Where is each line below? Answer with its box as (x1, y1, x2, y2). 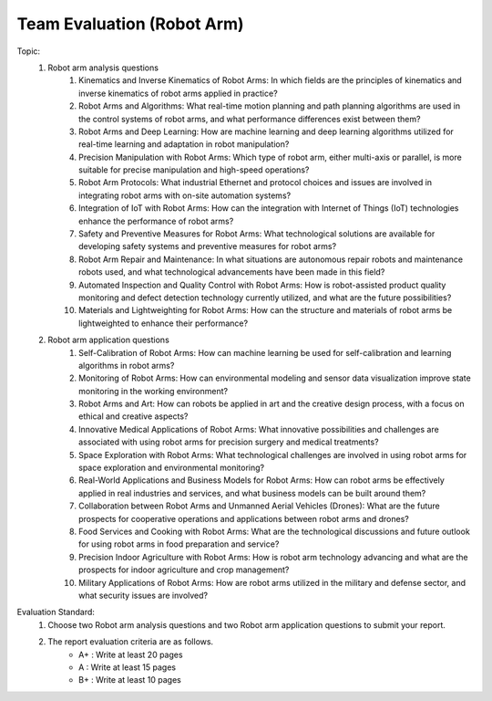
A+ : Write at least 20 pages (78, 649, 183, 660)
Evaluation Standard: (16, 607, 96, 618)
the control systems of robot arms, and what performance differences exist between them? (78, 113, 421, 124)
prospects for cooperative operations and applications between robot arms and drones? (78, 513, 409, 524)
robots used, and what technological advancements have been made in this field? (78, 267, 385, 277)
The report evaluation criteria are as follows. (47, 636, 214, 647)
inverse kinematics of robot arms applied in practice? (78, 88, 278, 99)
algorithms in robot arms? (78, 360, 175, 371)
